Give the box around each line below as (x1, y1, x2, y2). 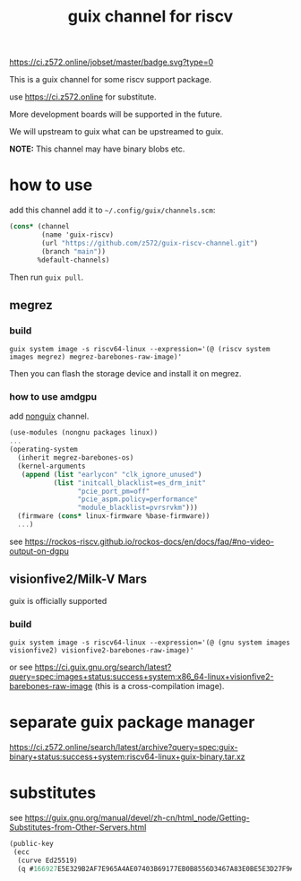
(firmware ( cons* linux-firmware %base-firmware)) (17, 512, 211, 521)
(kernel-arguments (17, 462, 87, 471)
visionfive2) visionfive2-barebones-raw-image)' (9, 646, 194, 655)
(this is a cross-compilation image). (94, 681, 225, 692)
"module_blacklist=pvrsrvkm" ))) (77, 504, 199, 513)
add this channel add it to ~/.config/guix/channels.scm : (9, 204, 216, 216)
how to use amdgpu (9, 391, 98, 403)
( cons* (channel (9, 222, 70, 231)
